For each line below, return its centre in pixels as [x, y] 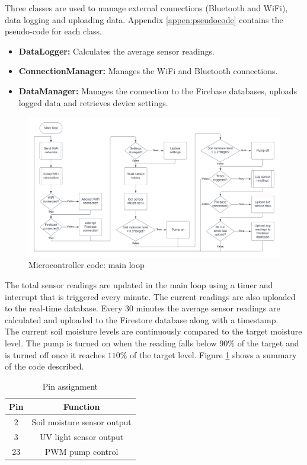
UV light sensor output [81, 436]
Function [81, 407]
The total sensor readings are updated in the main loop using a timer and [139, 284]
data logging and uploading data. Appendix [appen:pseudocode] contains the [144, 19]
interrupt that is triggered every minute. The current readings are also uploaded [150, 296]
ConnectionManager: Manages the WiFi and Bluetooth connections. [148, 71]
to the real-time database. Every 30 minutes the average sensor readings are [143, 308]
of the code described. [44, 366]
